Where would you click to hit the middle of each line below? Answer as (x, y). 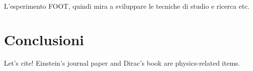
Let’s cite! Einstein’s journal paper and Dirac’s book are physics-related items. (122, 62)
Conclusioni (44, 39)
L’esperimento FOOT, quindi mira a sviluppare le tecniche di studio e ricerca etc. (127, 6)
